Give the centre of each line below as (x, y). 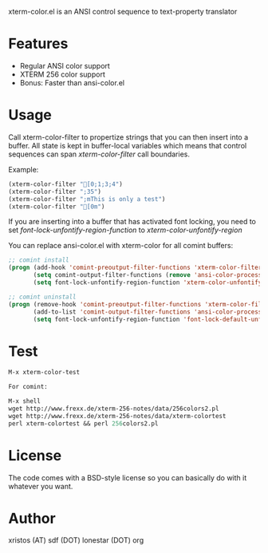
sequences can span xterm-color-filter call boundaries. (99, 154)
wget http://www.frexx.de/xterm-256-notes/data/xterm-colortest (117, 416)
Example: (24, 169)
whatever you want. (41, 486)
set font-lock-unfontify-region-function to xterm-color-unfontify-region (125, 230)
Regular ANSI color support (65, 65)
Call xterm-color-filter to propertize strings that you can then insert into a (128, 137)
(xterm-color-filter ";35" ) (55, 192)
